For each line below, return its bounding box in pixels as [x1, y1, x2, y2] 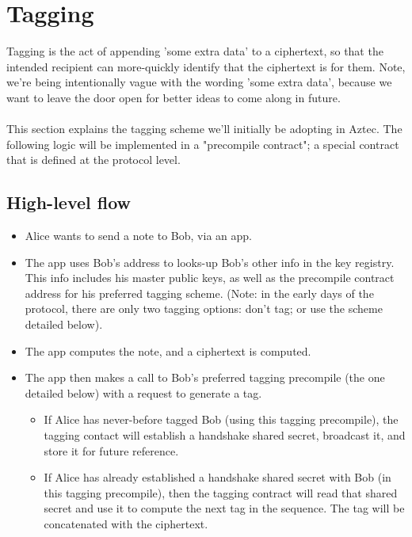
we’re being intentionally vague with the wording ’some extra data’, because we [6, 74, 392, 90]
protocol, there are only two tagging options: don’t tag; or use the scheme [25, 300, 383, 317]
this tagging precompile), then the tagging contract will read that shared [44, 484, 398, 501]
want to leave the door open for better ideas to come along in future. [6, 89, 341, 105]
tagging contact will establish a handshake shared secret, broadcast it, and [44, 427, 406, 444]
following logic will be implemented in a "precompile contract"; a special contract [6, 135, 399, 152]
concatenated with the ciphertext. [44, 515, 208, 531]
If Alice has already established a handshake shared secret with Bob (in [44, 469, 391, 486]
